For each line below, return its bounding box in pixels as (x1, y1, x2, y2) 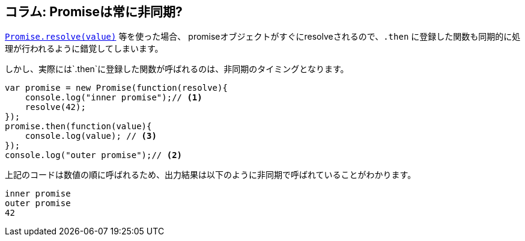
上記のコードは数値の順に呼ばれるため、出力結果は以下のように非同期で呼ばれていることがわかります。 (5, 169, 416, 180)
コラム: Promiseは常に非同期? (5, 4, 183, 19)
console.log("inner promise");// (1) (25, 93, 202, 103)
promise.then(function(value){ (5, 121, 152, 132)
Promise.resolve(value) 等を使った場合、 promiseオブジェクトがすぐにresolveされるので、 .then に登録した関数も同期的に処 (5, 31, 521, 42)
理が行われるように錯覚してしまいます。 (5, 43, 163, 54)
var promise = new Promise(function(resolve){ (5, 83, 228, 93)
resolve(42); (25, 102, 86, 112)
